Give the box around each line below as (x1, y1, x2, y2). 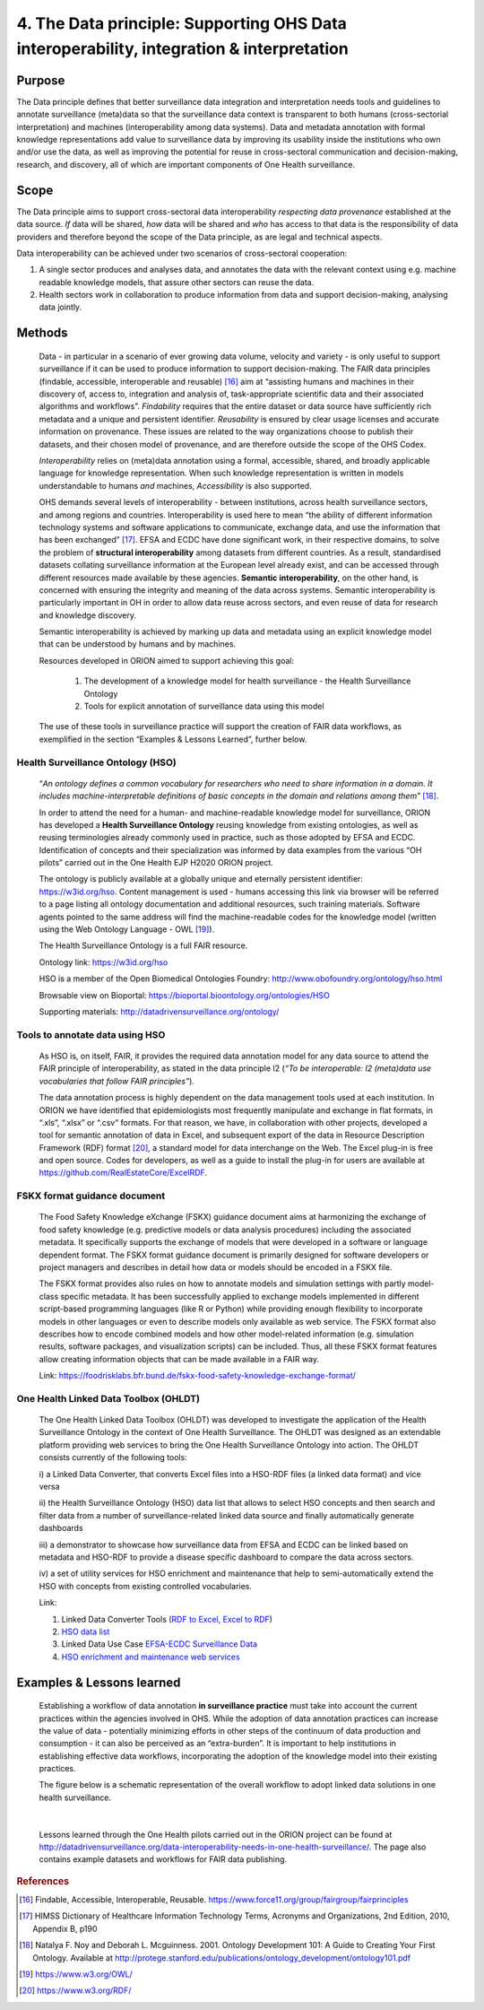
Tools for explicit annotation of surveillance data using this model (83, 700, 324, 712)
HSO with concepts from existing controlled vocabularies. (39, 1580, 253, 1591)
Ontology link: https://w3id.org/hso (39, 956, 169, 968)
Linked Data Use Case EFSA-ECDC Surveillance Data (61, 1639, 258, 1649)
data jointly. (39, 301, 82, 313)
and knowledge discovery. (39, 610, 137, 621)
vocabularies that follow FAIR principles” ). (39, 1075, 194, 1086)
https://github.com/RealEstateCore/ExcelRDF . (39, 1167, 208, 1179)
